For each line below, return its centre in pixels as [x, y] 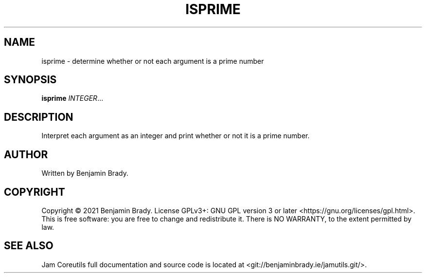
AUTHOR [26, 154]
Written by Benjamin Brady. [85, 173]
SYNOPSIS [30, 80]
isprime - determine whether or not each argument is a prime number [153, 61]
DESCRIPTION [39, 117]
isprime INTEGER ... [72, 98]
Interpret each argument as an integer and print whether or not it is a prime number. [176, 136]
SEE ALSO [29, 246]
